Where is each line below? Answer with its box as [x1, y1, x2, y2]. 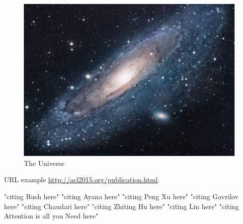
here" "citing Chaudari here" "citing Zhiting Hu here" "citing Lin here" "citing [4, 201, 239, 211]
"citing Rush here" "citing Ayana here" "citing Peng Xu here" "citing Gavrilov [4, 191, 239, 202]
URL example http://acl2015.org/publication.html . [4, 174, 160, 185]
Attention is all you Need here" [4, 211, 98, 221]
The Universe [24, 157, 65, 168]
